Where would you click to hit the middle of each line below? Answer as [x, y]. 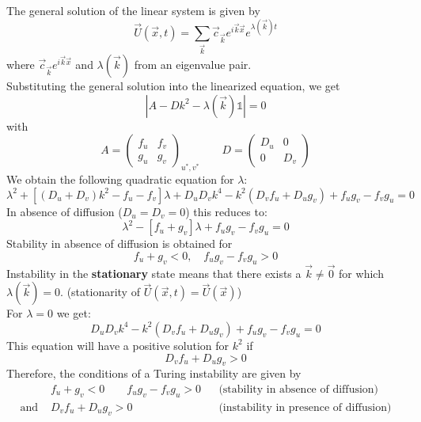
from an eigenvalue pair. [193, 64]
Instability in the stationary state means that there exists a [154, 273]
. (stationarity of [100, 292]
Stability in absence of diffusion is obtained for [119, 243]
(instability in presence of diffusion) [305, 407]
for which [361, 273]
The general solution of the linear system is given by [133, 10]
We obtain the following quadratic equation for [120, 179]
